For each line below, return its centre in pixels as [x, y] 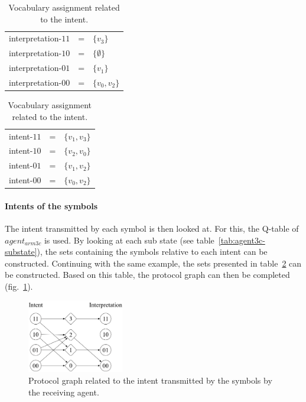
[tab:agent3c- [242, 240]
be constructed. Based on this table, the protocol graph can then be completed [147, 275]
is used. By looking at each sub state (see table [129, 240]
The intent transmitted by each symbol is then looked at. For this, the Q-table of [152, 228]
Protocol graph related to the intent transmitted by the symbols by [150, 380]
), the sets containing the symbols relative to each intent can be [152, 252]
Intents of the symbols [51, 205]
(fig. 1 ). [19, 286]
